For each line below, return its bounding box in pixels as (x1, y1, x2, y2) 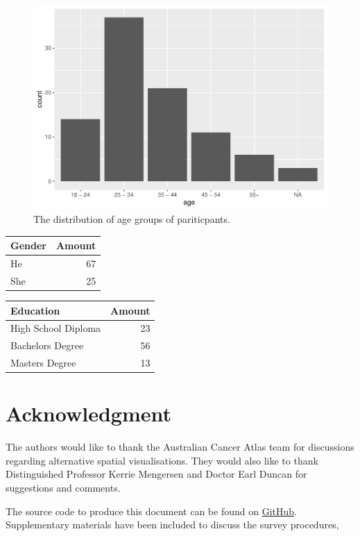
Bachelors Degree (10, 338, 84, 353)
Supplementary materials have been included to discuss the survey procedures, (6, 517, 339, 532)
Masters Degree (10, 355, 76, 370)
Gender (10, 238, 46, 253)
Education (10, 303, 60, 317)
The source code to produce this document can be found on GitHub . (6, 503, 297, 518)
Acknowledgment (6, 399, 171, 428)
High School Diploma (10, 321, 101, 335)
